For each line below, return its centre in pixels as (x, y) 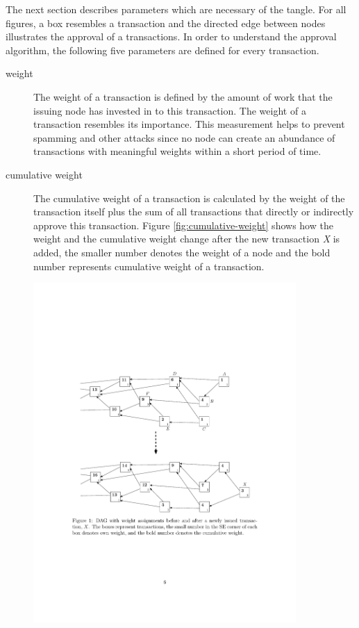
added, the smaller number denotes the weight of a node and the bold (182, 252)
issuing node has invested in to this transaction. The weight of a (170, 110)
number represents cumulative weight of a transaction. (149, 266)
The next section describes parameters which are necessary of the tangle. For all (176, 9)
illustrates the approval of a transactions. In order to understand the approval (171, 36)
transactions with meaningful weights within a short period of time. (177, 151)
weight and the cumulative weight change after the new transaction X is (187, 239)
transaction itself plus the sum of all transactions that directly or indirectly (194, 212)
